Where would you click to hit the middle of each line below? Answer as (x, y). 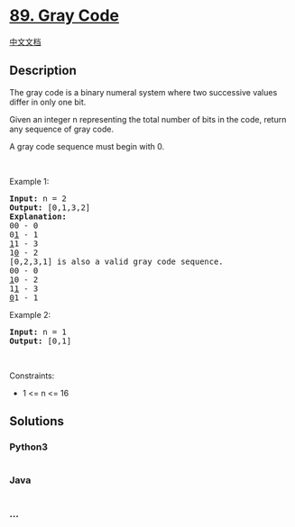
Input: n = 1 (38, 332)
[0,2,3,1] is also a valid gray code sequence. (116, 261)
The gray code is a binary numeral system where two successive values (143, 92)
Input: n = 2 (38, 198)
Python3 (28, 447)
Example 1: (29, 181)
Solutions (37, 421)
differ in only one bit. (48, 102)
